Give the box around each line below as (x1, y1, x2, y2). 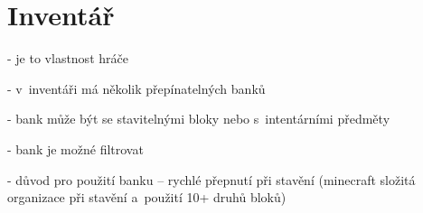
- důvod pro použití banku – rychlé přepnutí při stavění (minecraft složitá (7, 170, 416, 189)
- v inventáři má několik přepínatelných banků (7, 79, 266, 97)
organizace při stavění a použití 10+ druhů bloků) (7, 188, 287, 207)
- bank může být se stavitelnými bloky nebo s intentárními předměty (7, 109, 390, 128)
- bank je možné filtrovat (7, 139, 144, 158)
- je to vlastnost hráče (7, 49, 128, 68)
